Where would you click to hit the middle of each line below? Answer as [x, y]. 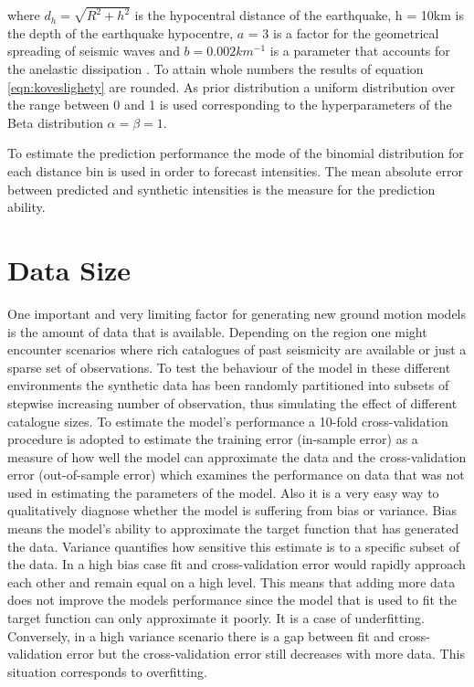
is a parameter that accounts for [360, 51]
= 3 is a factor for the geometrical [343, 32]
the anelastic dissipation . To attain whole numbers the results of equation [216, 69]
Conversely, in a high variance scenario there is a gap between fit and [201, 635]
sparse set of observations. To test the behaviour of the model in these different [229, 367]
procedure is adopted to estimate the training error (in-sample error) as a [213, 439]
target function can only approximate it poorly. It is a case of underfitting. [216, 618]
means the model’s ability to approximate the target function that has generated [233, 528]
